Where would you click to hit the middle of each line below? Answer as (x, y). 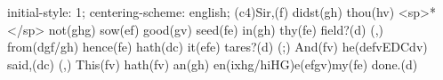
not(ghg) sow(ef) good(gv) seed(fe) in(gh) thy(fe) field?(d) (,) (216, 29)
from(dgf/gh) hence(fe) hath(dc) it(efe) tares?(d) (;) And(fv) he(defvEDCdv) (217, 47)
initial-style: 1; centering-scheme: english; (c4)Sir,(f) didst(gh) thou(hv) (201, 12)
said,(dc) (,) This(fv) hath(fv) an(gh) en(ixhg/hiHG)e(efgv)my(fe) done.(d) (213, 64)
